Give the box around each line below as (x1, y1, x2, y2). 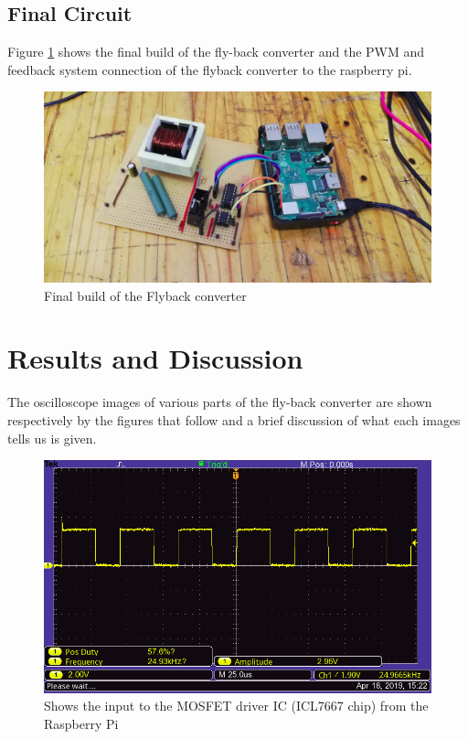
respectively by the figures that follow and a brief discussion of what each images (7, 410, 461, 429)
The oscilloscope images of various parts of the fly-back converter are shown (7, 392, 432, 412)
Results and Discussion (7, 339, 303, 377)
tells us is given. (7, 428, 97, 447)
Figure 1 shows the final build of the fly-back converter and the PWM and (7, 42, 425, 61)
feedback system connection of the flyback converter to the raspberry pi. (7, 59, 412, 79)
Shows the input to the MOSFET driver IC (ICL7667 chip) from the (44, 696, 429, 715)
